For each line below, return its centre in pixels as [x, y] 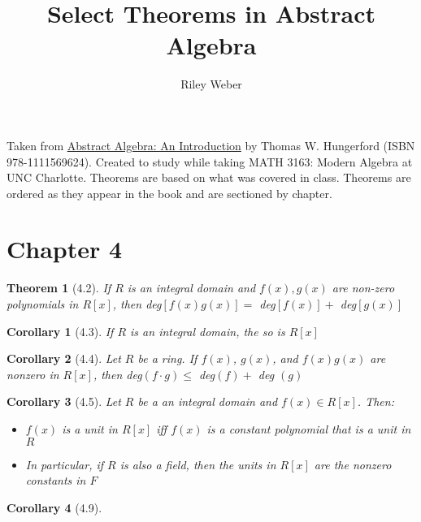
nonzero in [33, 374]
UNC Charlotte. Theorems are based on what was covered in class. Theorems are [209, 177]
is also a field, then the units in [198, 464]
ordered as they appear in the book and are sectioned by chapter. [169, 193]
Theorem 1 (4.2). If [59, 288]
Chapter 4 [65, 249]
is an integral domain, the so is [208, 331]
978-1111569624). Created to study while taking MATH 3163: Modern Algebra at [210, 161]
